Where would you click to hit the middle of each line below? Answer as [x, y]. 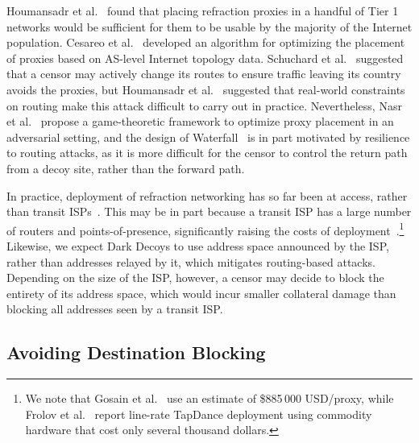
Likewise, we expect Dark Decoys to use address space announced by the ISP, [198, 245]
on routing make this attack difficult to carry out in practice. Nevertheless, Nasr [204, 105]
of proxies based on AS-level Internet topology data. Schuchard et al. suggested [205, 58]
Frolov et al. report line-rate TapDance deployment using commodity [199, 414]
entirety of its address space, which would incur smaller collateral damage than [201, 293]
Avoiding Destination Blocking [136, 352]
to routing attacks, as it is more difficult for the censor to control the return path [207, 153]
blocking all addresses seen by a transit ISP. [115, 309]
